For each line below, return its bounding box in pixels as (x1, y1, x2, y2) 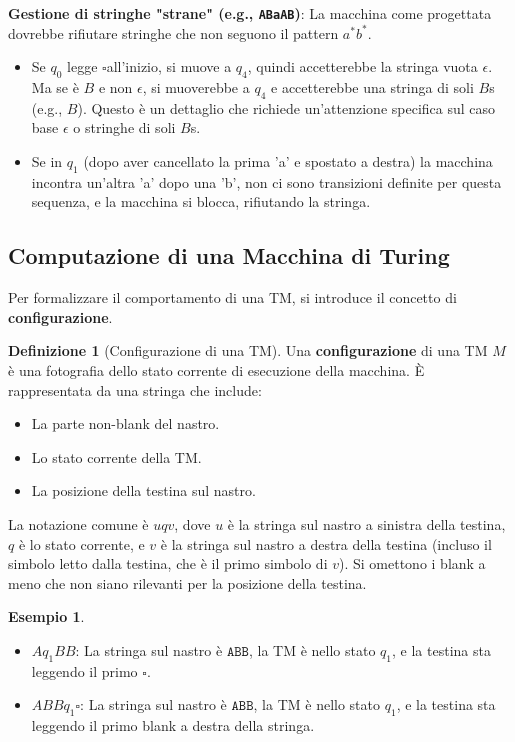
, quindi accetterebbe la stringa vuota (247, 56, 478, 77)
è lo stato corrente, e (18, 533, 145, 554)
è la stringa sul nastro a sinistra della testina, (227, 513, 506, 534)
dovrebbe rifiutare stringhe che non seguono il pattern (8, 22, 339, 43)
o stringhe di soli (73, 117, 176, 138)
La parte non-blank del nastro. (31, 413, 220, 434)
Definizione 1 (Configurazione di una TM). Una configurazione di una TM (8, 340, 488, 361)
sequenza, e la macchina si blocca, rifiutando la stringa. (31, 191, 371, 212)
